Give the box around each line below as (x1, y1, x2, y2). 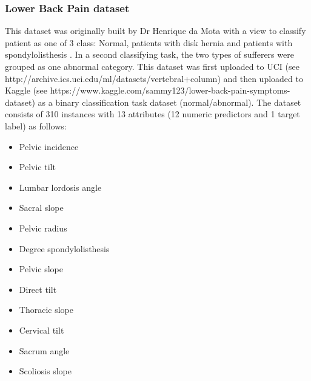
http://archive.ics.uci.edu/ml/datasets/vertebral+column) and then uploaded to (5, 72, 303, 84)
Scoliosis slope (19, 365, 72, 377)
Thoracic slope (19, 303, 73, 316)
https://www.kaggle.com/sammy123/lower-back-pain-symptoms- (50, 84, 290, 97)
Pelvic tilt (19, 160, 56, 173)
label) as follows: (5, 119, 67, 132)
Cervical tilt (19, 323, 64, 336)
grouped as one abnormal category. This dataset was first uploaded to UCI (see (5, 60, 299, 72)
